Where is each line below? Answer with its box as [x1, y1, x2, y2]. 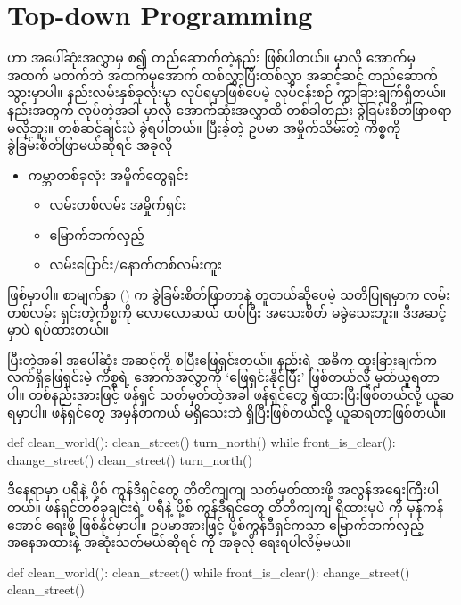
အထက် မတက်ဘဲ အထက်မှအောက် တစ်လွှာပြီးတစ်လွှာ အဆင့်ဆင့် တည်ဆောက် [7, 65, 438, 84]
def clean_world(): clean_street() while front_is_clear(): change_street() [7, 562, 410, 581]
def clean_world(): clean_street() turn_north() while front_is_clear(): [7, 433, 396, 452]
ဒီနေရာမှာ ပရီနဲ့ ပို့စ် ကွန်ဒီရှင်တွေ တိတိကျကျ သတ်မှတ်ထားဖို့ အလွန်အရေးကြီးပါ [7, 480, 440, 499]
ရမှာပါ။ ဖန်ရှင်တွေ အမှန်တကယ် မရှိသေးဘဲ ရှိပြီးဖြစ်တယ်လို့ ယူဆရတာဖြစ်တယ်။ [7, 402, 447, 421]
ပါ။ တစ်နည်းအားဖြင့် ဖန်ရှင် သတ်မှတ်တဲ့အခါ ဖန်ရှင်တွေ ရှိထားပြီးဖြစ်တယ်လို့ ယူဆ [7, 385, 455, 404]
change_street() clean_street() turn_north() [7, 450, 252, 468]
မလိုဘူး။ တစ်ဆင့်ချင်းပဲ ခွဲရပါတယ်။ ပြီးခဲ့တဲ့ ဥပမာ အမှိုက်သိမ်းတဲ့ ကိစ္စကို [7, 118, 401, 137]
